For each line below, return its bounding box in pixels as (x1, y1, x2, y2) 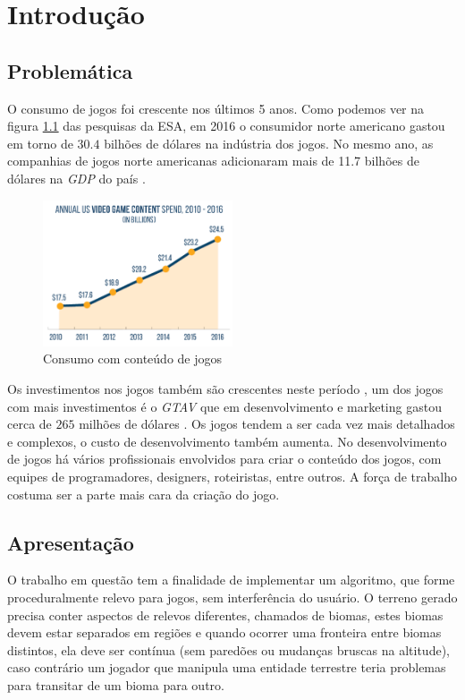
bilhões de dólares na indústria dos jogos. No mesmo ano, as (104, 133, 434, 152)
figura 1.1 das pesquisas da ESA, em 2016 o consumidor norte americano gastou (7, 116, 445, 135)
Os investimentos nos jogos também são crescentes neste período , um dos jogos (7, 379, 444, 397)
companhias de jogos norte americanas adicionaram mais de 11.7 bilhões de (7, 151, 419, 170)
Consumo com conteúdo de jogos (43, 349, 223, 368)
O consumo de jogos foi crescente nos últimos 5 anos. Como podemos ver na (7, 98, 425, 117)
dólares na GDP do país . (7, 168, 146, 187)
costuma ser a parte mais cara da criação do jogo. (7, 484, 280, 503)
